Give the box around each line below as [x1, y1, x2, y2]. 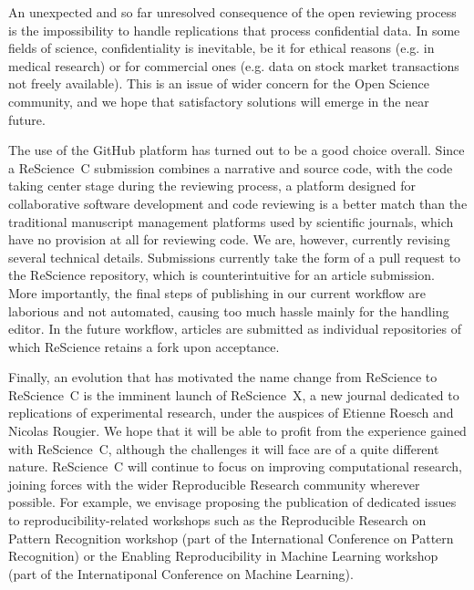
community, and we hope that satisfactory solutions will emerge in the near [8, 91, 429, 110]
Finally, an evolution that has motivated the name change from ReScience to [8, 367, 438, 387]
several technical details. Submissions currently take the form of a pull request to [8, 247, 461, 266]
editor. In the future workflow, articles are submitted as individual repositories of [8, 319, 461, 338]
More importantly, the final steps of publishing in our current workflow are [8, 283, 426, 302]
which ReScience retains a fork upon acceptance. [8, 336, 280, 356]
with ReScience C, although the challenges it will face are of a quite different [8, 439, 439, 458]
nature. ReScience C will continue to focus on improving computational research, [8, 457, 462, 476]
